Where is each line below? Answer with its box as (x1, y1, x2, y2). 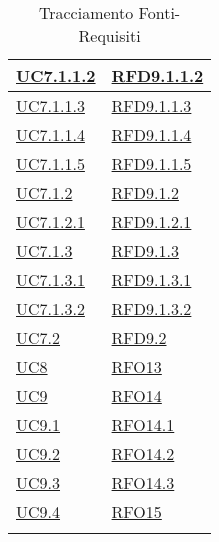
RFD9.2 (111, 326, 167, 349)
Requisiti (78, 24, 141, 47)
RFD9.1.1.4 (111, 123, 192, 146)
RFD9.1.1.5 (111, 152, 192, 175)
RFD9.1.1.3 (111, 94, 192, 117)
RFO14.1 (111, 413, 175, 436)
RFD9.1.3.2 (111, 297, 192, 320)
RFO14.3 (111, 471, 175, 494)
